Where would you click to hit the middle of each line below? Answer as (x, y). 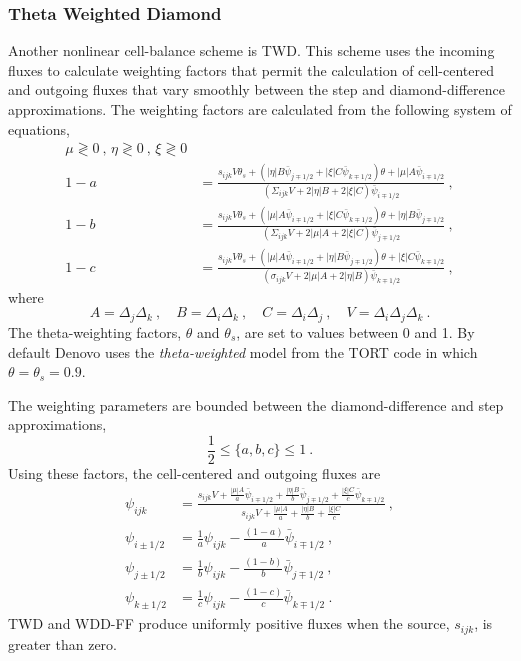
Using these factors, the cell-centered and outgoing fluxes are (194, 472)
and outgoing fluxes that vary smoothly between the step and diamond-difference (256, 89)
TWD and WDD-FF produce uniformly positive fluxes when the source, (229, 623)
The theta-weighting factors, (95, 331)
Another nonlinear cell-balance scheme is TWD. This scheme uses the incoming (251, 50)
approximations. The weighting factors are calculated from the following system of (260, 109)
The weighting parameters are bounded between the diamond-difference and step (256, 404)
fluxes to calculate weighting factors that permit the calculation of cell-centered (251, 69)
